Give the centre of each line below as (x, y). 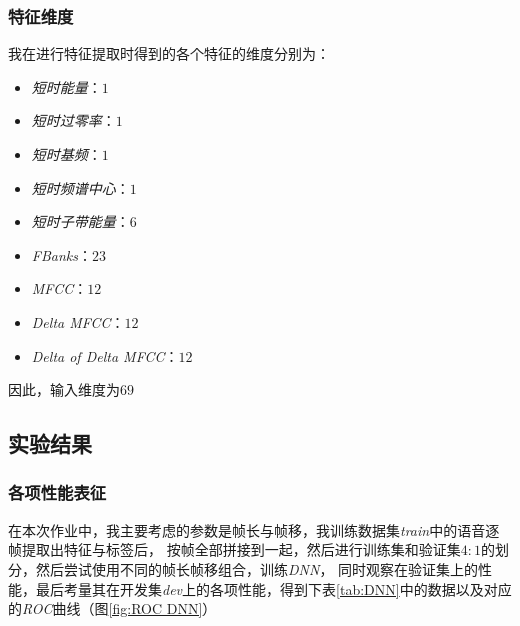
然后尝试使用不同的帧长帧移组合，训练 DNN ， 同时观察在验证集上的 (257, 568)
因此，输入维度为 (64, 389)
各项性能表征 (57, 492)
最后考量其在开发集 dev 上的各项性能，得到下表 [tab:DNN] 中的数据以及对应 (273, 588)
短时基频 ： (66, 154)
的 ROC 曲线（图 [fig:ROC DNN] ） (112, 608)
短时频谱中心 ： (80, 187)
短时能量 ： (66, 86)
